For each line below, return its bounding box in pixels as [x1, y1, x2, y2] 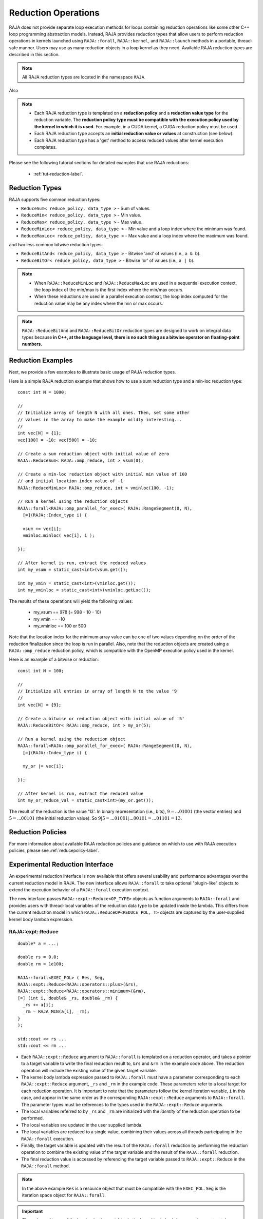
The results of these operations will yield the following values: [9, 598, 133, 604]
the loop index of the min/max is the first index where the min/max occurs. [34, 287, 184, 293]
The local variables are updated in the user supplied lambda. [21, 1122, 143, 1128]
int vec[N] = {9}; [18, 702, 62, 708]
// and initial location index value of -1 [18, 478, 123, 484]
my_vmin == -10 [33, 616, 65, 622]
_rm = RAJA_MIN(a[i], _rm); [22, 1009, 90, 1014]
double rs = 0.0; [18, 954, 59, 960]
